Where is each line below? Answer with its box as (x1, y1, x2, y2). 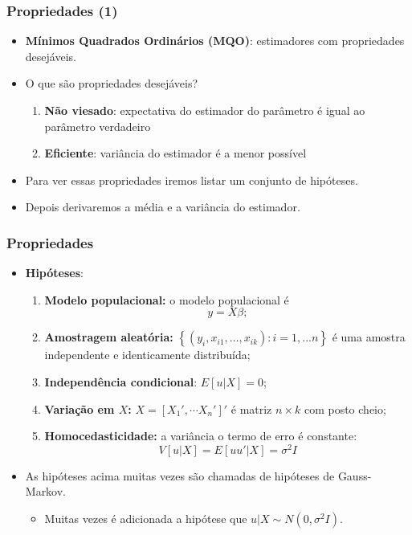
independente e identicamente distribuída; (44, 346, 251, 363)
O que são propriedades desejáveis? (25, 75, 198, 92)
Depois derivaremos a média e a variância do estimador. (25, 198, 300, 215)
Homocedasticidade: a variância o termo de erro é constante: (44, 427, 357, 444)
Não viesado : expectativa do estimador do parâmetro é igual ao (44, 102, 365, 118)
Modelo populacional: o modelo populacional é (44, 291, 289, 308)
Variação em (44, 400, 115, 417)
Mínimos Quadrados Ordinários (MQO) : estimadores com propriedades (25, 32, 405, 49)
